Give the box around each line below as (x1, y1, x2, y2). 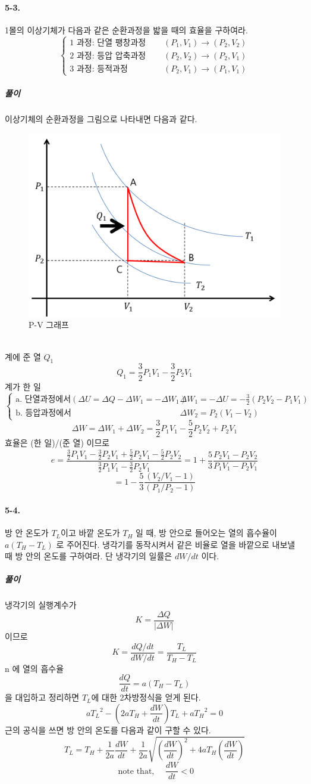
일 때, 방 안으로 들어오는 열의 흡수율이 (135, 526, 277, 539)
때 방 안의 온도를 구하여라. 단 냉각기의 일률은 (5, 550, 172, 562)
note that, (118, 767, 155, 776)
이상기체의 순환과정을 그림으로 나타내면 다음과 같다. (5, 112, 197, 125)
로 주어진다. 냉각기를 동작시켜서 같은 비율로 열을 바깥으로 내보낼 (56, 538, 296, 550)
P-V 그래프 (29, 318, 69, 331)
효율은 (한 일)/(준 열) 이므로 (5, 436, 110, 449)
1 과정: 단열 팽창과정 (70, 38, 146, 47)
